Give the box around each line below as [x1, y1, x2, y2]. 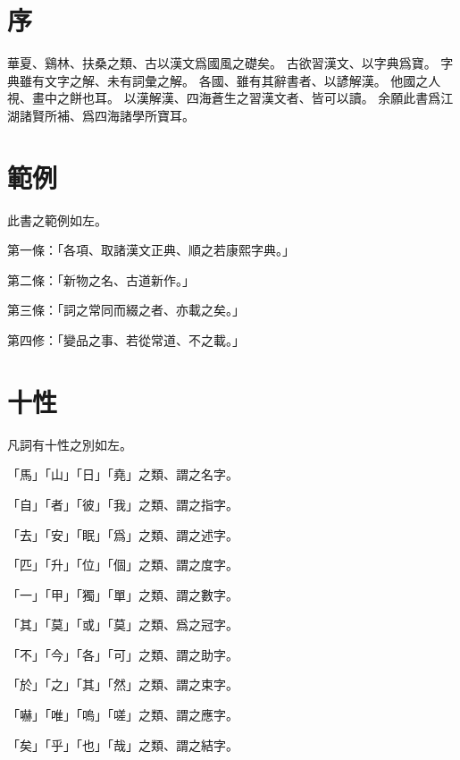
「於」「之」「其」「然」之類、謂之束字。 [7, 675, 238, 694]
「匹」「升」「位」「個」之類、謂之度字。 [7, 555, 238, 574]
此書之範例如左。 [7, 210, 107, 229]
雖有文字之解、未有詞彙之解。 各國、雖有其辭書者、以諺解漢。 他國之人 [19, 71, 441, 89]
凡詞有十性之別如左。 [7, 435, 132, 453]
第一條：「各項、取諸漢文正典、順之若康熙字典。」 [7, 241, 295, 259]
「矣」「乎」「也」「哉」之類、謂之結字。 [7, 735, 238, 754]
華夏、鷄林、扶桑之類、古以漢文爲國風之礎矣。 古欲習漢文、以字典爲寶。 [7, 54, 437, 72]
